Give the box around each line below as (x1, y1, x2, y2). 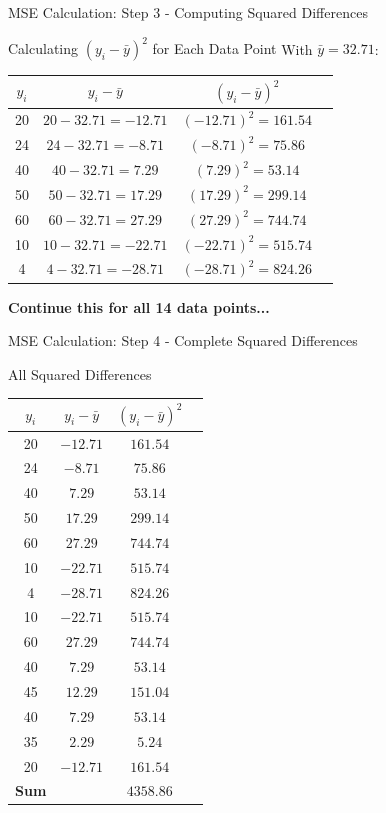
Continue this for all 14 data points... (8, 296, 270, 317)
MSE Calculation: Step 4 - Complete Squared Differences (8, 330, 358, 351)
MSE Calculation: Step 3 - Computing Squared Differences (8, 2, 368, 22)
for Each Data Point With (152, 38, 313, 59)
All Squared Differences (8, 363, 152, 384)
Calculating (8, 38, 79, 59)
